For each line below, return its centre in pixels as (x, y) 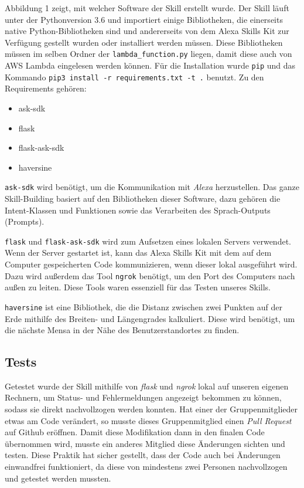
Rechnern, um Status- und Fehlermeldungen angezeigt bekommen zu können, (143, 397)
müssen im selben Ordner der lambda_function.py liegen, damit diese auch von (148, 54)
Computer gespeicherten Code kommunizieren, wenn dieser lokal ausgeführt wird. (151, 264)
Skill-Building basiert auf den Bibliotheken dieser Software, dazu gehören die (143, 198)
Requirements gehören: (46, 88)
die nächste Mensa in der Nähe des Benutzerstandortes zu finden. (122, 330)
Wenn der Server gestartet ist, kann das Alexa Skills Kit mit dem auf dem (138, 253)
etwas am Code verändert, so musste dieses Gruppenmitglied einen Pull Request (148, 420)
